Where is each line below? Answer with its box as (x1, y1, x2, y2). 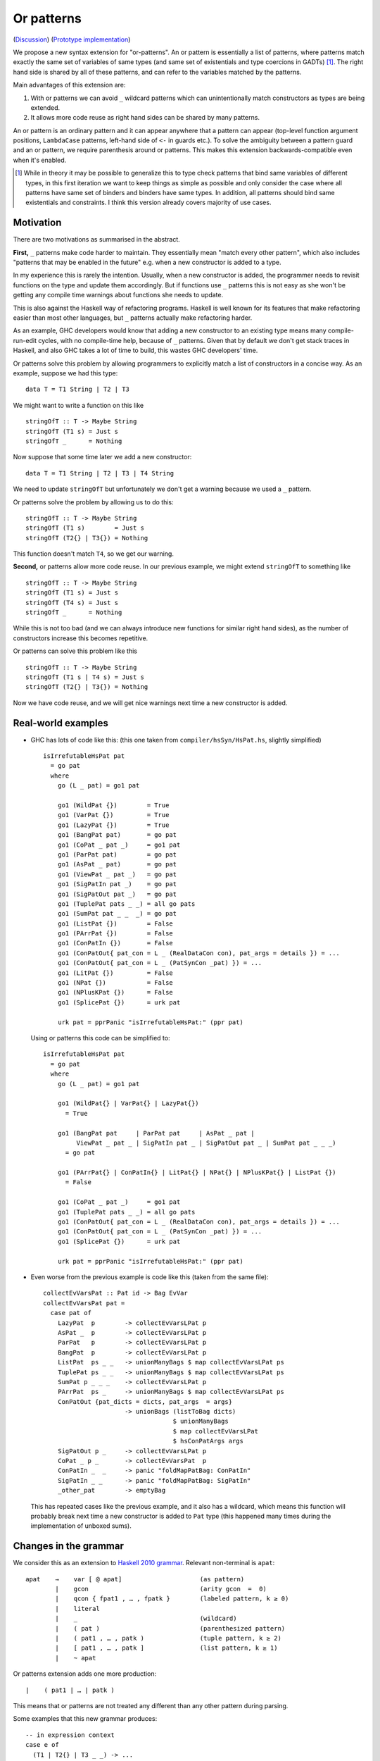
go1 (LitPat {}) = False (57, 969, 174, 977)
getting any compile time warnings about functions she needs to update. (13, 291, 224, 299)
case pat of (50, 1309, 91, 1317)
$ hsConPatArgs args (172, 1437, 244, 1445)
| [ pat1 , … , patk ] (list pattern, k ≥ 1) (55, 1644, 278, 1652)
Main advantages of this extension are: (13, 81, 126, 89)
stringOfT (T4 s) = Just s (25, 599, 119, 606)
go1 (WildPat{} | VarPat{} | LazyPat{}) (57, 1100, 200, 1107)
